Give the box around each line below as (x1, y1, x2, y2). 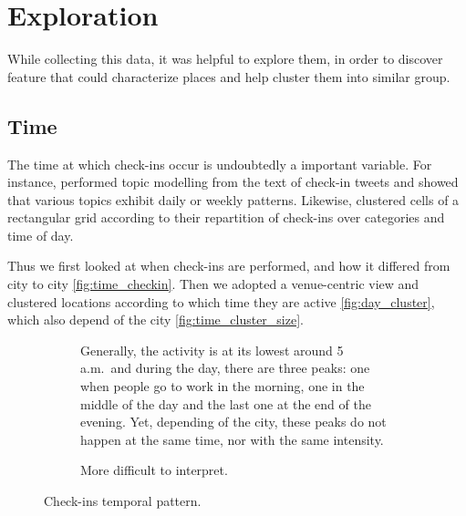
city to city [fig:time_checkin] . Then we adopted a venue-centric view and (7, 274, 419, 294)
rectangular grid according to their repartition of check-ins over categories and (7, 208, 445, 227)
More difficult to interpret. (80, 460, 228, 480)
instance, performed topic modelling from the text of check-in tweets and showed (7, 172, 459, 191)
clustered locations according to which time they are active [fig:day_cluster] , (7, 292, 435, 311)
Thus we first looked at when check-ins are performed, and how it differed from (7, 256, 450, 275)
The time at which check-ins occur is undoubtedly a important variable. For (7, 154, 432, 173)
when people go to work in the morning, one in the (80, 377, 365, 396)
